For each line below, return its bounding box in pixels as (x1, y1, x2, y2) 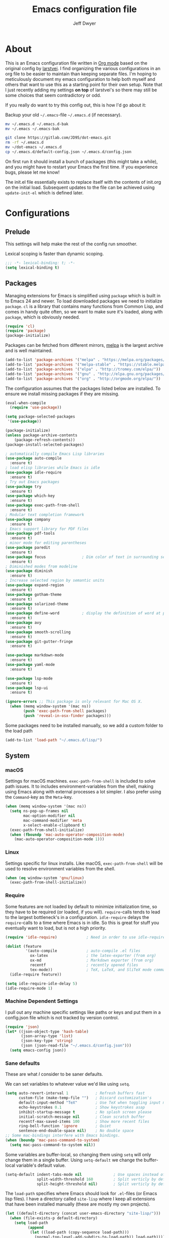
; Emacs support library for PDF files (5, 526, 89, 531)
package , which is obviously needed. (5, 314, 80, 320)
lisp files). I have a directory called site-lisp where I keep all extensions (5, 1196, 155, 1202)
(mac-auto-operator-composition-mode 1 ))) (14, 837, 105, 842)
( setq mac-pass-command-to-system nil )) (10, 1142, 96, 1147)
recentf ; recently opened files (30, 963, 138, 968)
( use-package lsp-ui (5, 685, 49, 690)
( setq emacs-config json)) (10, 1048, 66, 1053)
